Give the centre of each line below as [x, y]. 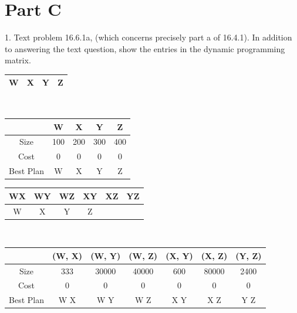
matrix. [18, 60]
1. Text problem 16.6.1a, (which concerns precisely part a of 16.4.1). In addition [148, 37]
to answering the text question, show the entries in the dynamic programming [145, 48]
